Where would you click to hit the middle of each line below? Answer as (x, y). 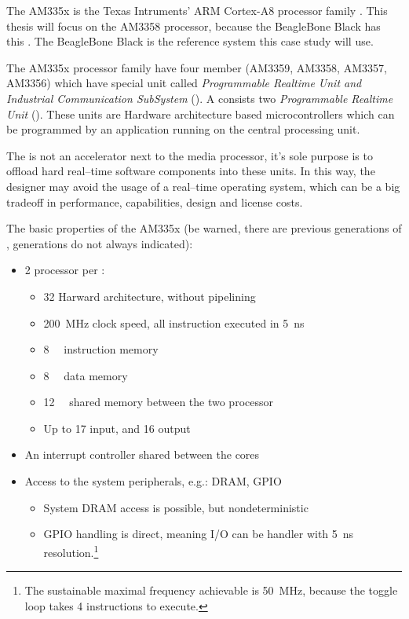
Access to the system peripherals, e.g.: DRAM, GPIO (153, 481)
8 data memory (86, 375)
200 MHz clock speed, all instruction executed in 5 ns (174, 322)
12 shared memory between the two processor (158, 402)
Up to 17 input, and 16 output (117, 428)
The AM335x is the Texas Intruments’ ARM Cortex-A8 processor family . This (197, 10)
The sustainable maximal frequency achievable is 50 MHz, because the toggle (211, 590)
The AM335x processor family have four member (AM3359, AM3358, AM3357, (197, 67)
